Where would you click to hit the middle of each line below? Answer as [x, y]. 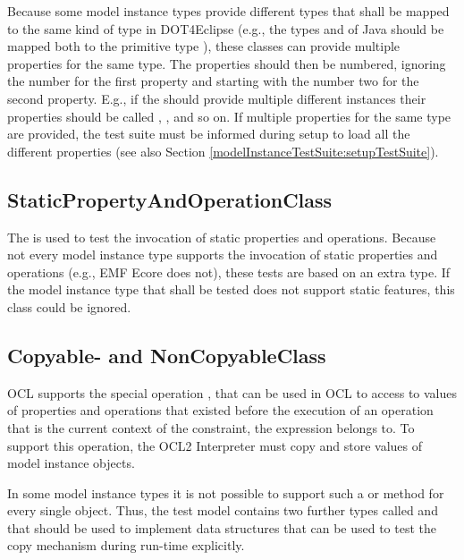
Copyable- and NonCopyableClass [167, 355]
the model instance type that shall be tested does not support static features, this [231, 289]
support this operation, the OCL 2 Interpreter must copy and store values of [215, 445]
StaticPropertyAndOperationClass [170, 199]
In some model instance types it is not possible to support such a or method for [226, 492]
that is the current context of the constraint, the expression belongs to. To [211, 427]
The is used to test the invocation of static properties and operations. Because [222, 237]
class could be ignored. [69, 306]
